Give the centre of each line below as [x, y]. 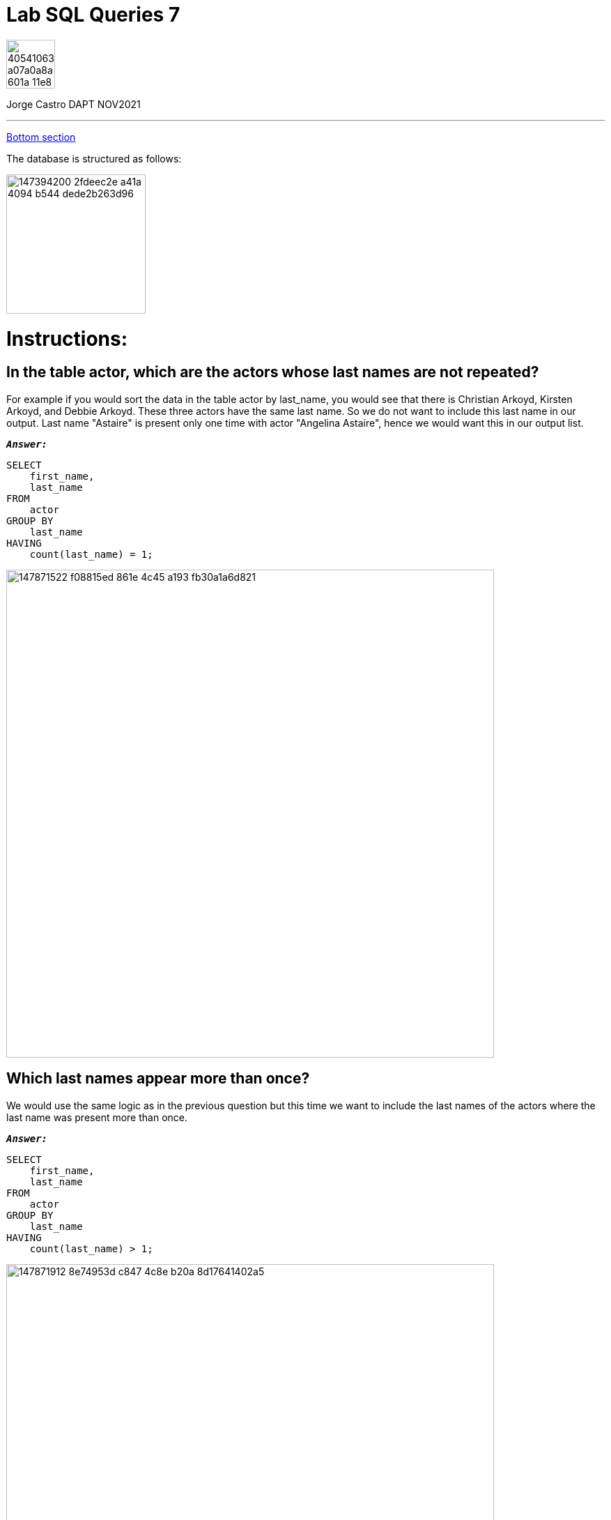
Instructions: [67, 339]
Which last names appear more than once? [158, 1079]
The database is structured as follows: [94, 158]
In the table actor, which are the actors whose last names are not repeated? [273, 372]
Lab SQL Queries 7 [93, 15]
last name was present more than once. [97, 1117]
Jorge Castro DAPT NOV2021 [74, 104]
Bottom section [41, 137]
